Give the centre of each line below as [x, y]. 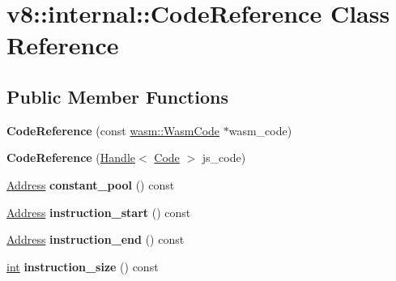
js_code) [224, 158]
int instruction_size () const [83, 266]
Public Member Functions [117, 96]
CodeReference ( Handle [71, 158]
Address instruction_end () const [96, 239]
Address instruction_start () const [99, 212]
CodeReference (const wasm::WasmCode [113, 130]
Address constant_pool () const [91, 184]
